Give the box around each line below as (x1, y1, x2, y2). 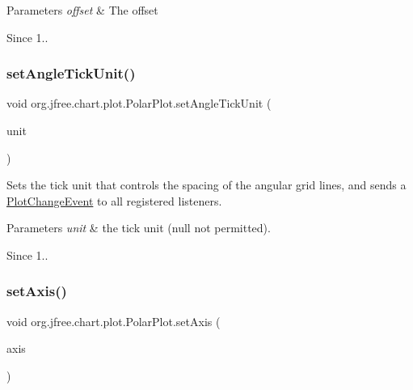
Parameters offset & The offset (6, 2, 158, 18)
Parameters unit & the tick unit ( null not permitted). (6, 219, 271, 236)
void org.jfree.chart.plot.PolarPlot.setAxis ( (6, 312, 221, 329)
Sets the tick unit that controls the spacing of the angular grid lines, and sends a (6, 176, 407, 193)
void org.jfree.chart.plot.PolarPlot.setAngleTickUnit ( (6, 95, 272, 112)
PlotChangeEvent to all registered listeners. (6, 192, 222, 209)
